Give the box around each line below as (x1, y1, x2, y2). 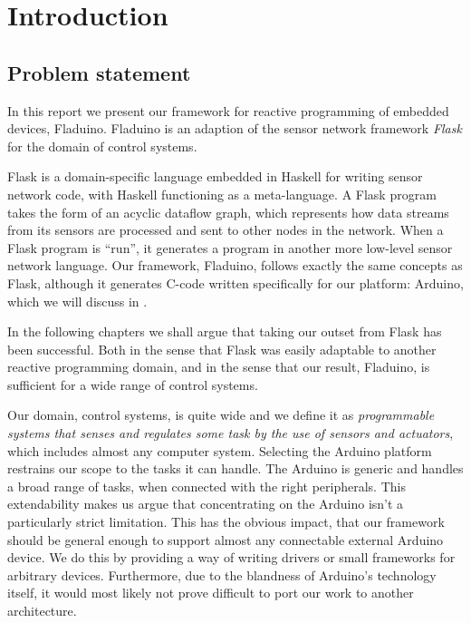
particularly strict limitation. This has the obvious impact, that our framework (7, 512, 445, 531)
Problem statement (7, 58, 191, 86)
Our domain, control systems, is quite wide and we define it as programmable (7, 405, 435, 424)
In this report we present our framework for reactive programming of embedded (7, 101, 449, 120)
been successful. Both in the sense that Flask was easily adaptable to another (7, 339, 437, 358)
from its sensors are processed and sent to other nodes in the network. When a (7, 220, 444, 239)
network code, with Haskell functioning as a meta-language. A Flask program (7, 184, 437, 203)
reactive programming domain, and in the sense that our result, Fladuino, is (7, 357, 430, 376)
